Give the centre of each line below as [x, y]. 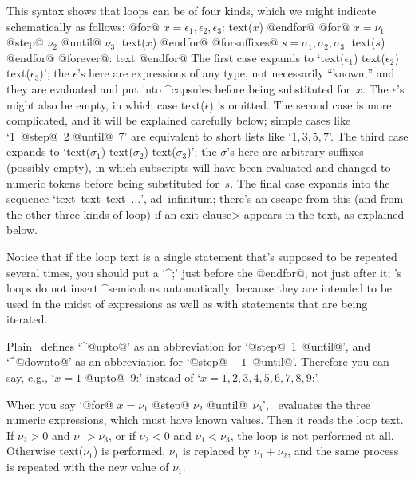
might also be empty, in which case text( [106, 104]
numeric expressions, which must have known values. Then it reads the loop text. [205, 420]
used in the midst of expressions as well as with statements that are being [187, 303]
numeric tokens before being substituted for [113, 182]
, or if [122, 435]
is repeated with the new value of [88, 467]
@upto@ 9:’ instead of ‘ [143, 377]
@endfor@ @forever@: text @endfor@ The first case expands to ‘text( [176, 57]
